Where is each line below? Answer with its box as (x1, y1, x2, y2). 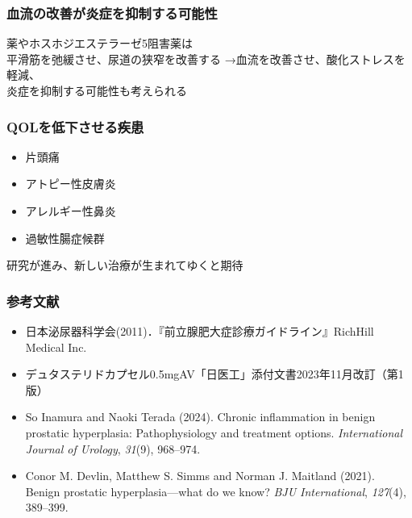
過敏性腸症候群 (25, 229, 105, 246)
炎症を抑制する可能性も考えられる (6, 82, 187, 98)
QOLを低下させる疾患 (6, 116, 144, 136)
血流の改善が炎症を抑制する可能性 (6, 2, 218, 23)
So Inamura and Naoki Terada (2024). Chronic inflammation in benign (25, 408, 376, 425)
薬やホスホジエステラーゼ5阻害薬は (6, 35, 193, 52)
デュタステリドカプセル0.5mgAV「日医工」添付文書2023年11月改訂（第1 (25, 366, 404, 382)
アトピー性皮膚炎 (25, 175, 116, 192)
